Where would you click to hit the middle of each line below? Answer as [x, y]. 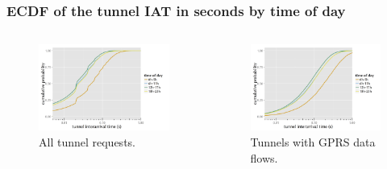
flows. [264, 157]
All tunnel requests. [87, 142]
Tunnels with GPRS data [313, 142]
